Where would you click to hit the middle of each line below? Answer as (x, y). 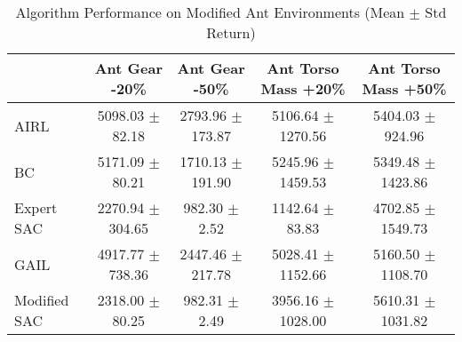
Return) (231, 32)
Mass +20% (303, 88)
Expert (36, 207)
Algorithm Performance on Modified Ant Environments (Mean (210, 12)
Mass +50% (404, 88)
